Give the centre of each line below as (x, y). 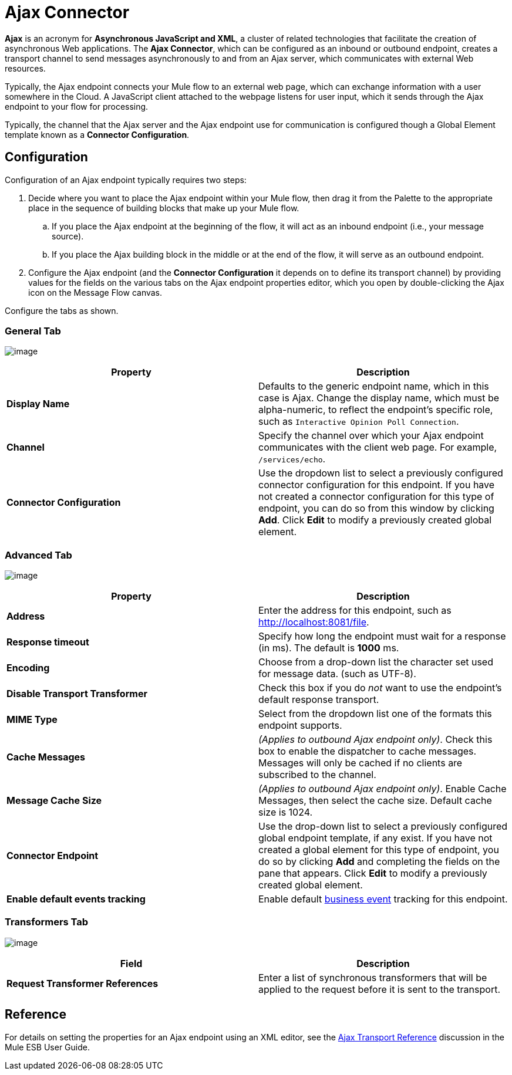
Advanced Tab (38, 555)
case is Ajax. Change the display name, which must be (379, 398)
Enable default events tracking (76, 899)
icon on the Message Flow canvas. (95, 292)
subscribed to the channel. (317, 775)
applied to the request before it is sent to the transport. (379, 989)
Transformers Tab (47, 922)
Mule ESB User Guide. (47, 1047)
